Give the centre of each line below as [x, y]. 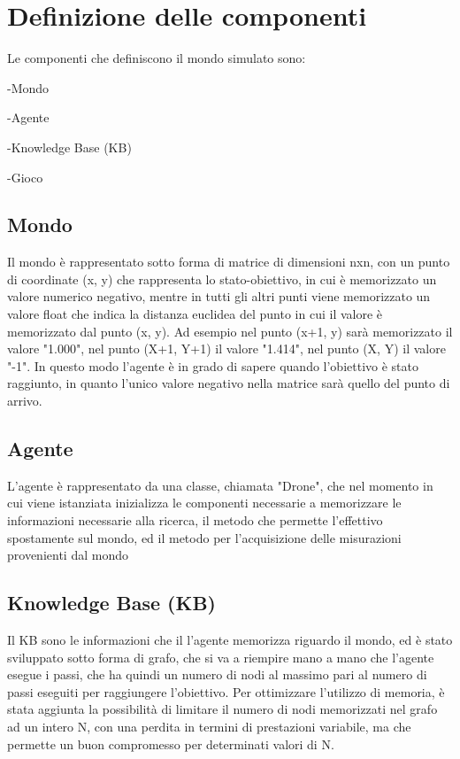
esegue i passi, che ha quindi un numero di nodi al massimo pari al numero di [217, 674]
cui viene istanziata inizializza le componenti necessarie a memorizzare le [204, 503]
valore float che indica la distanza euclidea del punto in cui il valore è [195, 314]
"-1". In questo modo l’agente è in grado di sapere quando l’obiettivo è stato [213, 365]
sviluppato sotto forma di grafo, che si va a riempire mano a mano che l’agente [221, 657]
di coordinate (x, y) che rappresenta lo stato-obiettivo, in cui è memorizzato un [222, 279]
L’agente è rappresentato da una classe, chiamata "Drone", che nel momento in [220, 485]
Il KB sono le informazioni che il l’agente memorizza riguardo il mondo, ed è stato [230, 640]
